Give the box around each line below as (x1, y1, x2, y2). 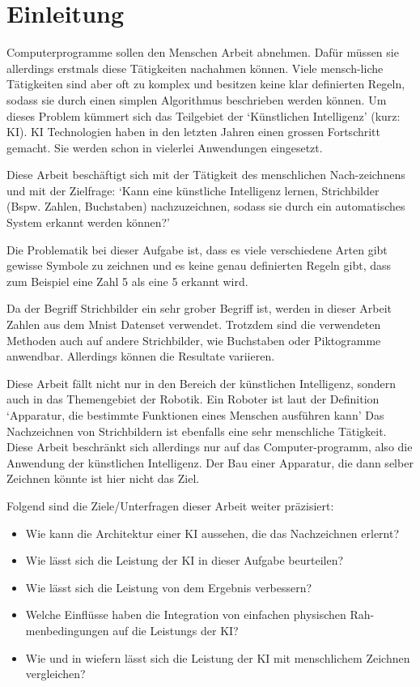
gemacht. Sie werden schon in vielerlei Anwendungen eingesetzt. (6, 139, 323, 156)
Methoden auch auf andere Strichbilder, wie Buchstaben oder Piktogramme (6, 331, 381, 348)
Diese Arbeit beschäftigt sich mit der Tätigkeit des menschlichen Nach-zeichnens (6, 166, 405, 183)
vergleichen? (25, 665, 86, 682)
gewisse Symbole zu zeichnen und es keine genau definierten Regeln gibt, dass (6, 257, 392, 274)
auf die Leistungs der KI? (112, 621, 239, 638)
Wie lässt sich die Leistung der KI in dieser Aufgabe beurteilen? (25, 552, 344, 569)
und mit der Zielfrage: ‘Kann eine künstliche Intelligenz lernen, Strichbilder (6, 181, 380, 198)
